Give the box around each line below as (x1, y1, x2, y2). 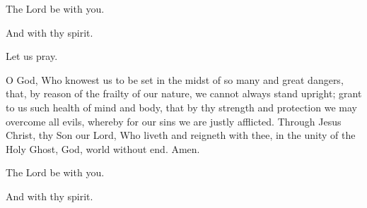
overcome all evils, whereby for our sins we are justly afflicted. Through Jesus (6, 114, 342, 128)
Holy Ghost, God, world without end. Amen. (6, 141, 200, 156)
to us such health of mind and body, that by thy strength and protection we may (6, 99, 357, 114)
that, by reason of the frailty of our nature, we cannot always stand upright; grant (6, 86, 362, 101)
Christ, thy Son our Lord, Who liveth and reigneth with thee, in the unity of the (6, 128, 356, 142)
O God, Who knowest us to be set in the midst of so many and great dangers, (6, 72, 344, 87)
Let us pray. (6, 49, 58, 63)
